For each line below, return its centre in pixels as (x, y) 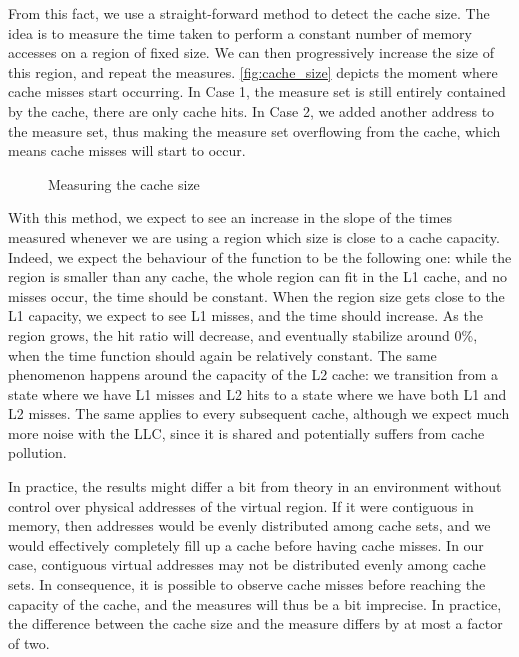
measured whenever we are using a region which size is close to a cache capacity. (254, 236)
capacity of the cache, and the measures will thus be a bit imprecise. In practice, (255, 603)
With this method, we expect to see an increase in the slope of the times (230, 217)
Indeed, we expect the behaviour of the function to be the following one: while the (260, 256)
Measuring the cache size (124, 183)
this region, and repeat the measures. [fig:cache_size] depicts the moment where (253, 71)
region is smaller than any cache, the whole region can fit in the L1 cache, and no (257, 276)
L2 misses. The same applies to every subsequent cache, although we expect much (259, 413)
